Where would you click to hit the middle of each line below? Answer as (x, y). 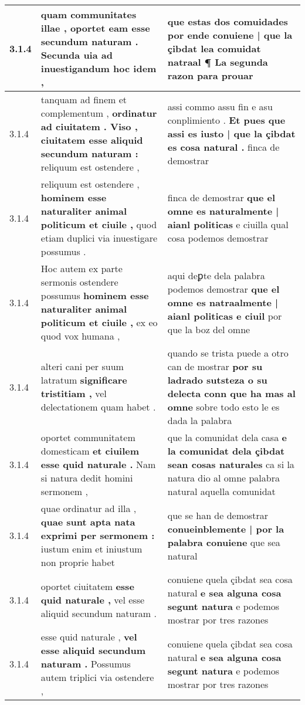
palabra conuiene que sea (224, 542)
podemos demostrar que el (223, 289)
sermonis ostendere (79, 282)
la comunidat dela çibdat (226, 451)
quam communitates (89, 14)
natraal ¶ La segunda (218, 62)
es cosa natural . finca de (223, 147)
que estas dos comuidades (228, 21)
